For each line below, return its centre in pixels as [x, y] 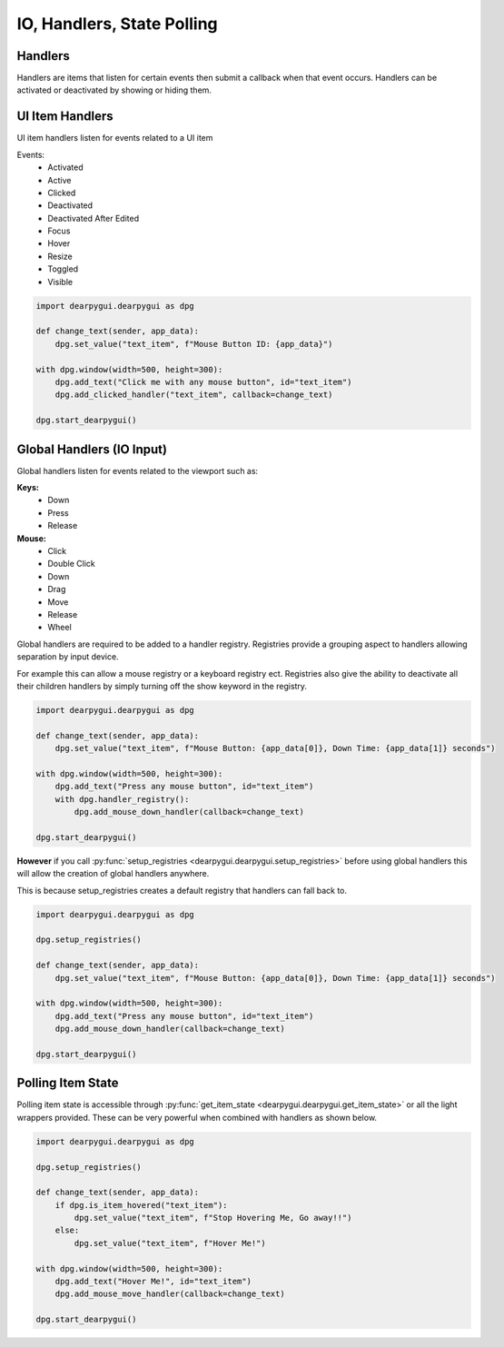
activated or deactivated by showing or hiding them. [114, 90]
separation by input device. [68, 657]
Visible [60, 282]
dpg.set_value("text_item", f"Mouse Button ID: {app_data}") [194, 344]
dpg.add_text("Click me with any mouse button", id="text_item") [203, 382]
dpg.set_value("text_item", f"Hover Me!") [170, 1243]
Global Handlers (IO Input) [92, 449]
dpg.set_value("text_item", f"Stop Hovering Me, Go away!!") [213, 1218]
